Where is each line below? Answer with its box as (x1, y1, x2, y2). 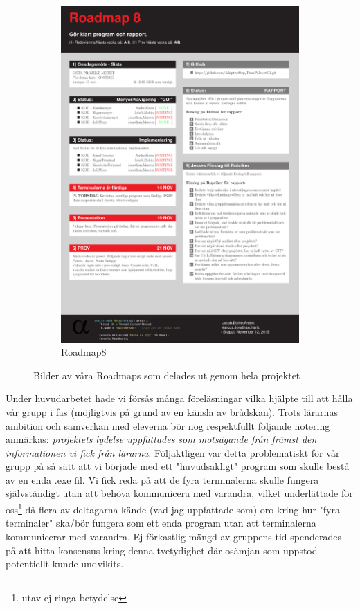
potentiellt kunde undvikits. (6, 556, 124, 571)
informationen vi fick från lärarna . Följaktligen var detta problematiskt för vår (6, 445, 340, 460)
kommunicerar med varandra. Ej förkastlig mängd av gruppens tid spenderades (6, 529, 341, 543)
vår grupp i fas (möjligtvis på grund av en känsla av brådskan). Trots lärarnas (6, 404, 338, 419)
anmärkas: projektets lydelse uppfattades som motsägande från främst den (6, 432, 317, 446)
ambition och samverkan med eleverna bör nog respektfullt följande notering (6, 418, 330, 433)
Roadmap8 (61, 345, 107, 359)
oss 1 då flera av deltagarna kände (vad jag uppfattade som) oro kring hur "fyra (6, 500, 340, 516)
